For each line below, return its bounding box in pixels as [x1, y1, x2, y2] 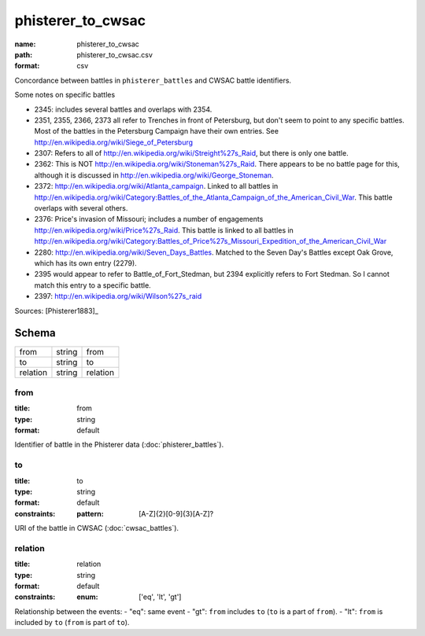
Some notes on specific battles [14, 90, 116, 100]
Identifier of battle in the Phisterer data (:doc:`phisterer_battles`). [14, 440, 224, 450]
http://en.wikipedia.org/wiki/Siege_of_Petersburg [34, 138, 193, 147]
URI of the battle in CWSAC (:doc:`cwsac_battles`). [14, 524, 179, 533]
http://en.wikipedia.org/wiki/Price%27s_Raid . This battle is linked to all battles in [34, 225, 294, 235]
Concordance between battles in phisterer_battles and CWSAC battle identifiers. [14, 75, 291, 85]
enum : [76, 592, 98, 601]
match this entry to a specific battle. [34, 280, 151, 290]
